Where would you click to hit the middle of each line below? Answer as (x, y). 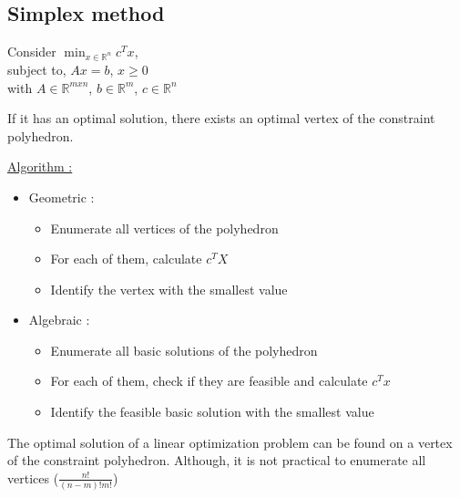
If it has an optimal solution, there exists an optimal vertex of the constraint (221, 118)
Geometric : (61, 197)
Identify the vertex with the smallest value (169, 289)
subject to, (37, 69)
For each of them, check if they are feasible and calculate (209, 381)
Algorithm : (40, 166)
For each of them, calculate (126, 259)
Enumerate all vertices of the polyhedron (164, 228)
